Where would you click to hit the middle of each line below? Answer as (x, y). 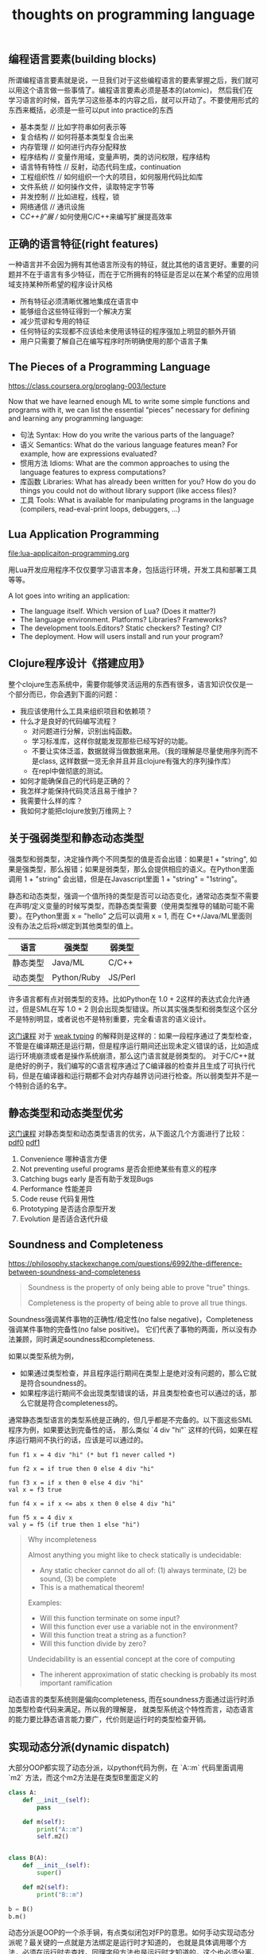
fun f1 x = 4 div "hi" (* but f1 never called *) (92, 1455)
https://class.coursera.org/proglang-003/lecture (87, 386)
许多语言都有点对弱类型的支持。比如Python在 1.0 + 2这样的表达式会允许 (126, 999)
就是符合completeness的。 (78, 1403)
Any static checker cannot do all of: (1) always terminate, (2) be (143, 1571)
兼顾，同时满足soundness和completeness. (85, 1340)
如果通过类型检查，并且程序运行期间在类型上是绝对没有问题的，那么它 (135, 1373)
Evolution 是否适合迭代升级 (64, 1219)
